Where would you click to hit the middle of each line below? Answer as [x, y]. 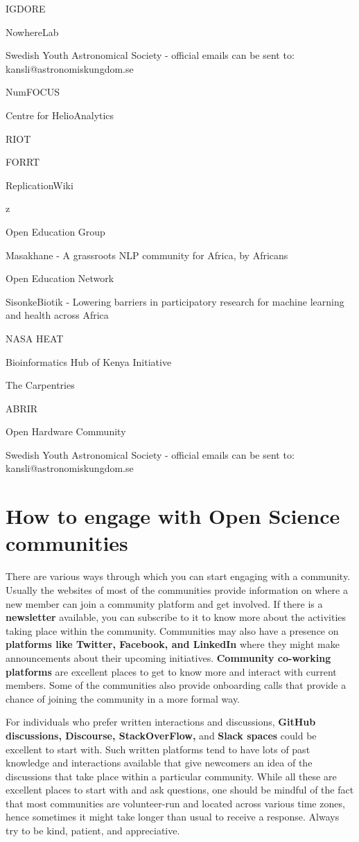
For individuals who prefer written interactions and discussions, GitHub [161, 722]
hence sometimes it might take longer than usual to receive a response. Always [173, 817]
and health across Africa [57, 315]
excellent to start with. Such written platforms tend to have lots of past [158, 749]
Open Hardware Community [66, 431]
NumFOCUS [33, 92]
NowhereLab [32, 32]
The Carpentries [40, 385]
